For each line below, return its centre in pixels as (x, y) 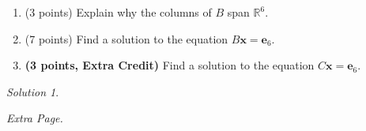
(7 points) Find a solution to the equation (126, 38)
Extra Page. (35, 118)
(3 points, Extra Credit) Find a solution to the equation (170, 65)
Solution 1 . (33, 91)
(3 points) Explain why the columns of (118, 12)
